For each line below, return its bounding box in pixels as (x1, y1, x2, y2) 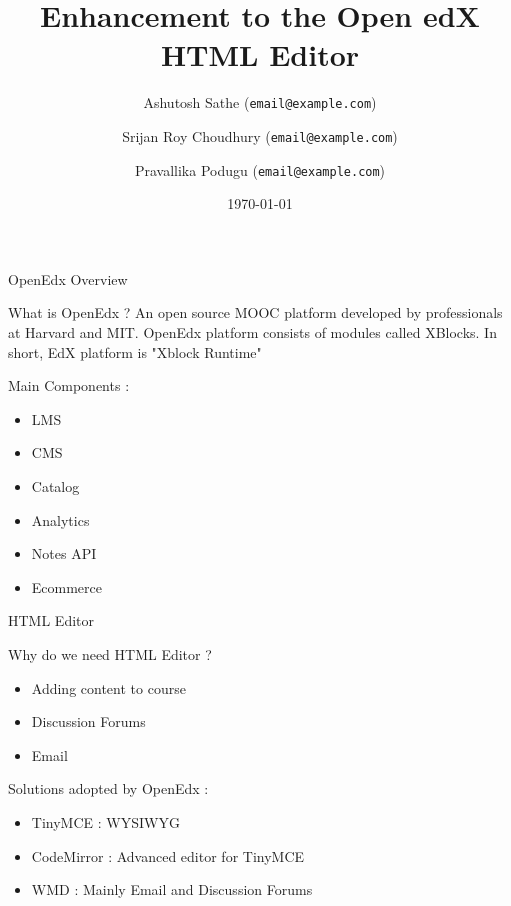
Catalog (31, 476, 80, 497)
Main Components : (8, 375, 130, 396)
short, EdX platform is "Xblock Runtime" (8, 341, 262, 362)
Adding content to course (31, 677, 186, 698)
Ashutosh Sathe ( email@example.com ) (143, 92, 377, 113)
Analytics (31, 509, 90, 530)
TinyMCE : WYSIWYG (31, 811, 180, 832)
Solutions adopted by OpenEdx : (8, 778, 209, 799)
